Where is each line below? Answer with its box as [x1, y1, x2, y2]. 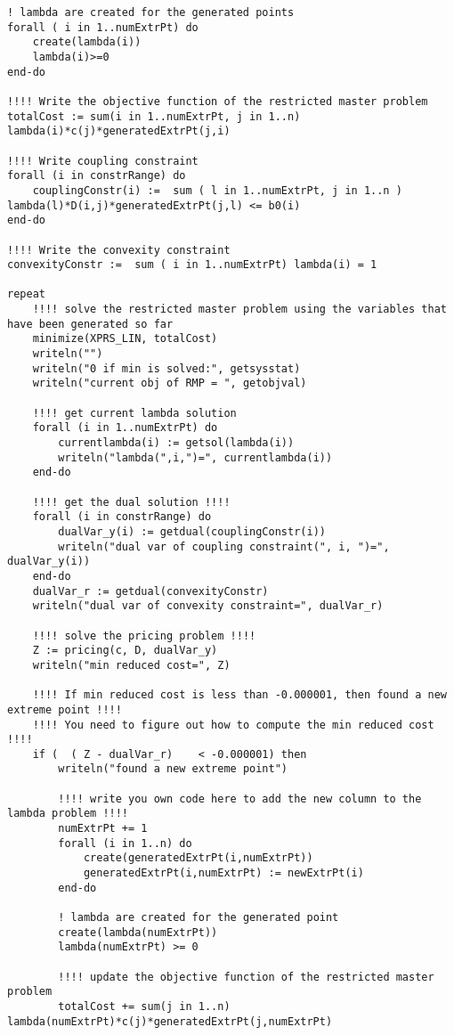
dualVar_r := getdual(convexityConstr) [32, 584, 269, 598]
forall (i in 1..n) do [58, 836, 192, 850]
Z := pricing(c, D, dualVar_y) [32, 644, 218, 657]
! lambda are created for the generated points [7, 6, 295, 19]
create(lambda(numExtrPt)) [58, 925, 218, 939]
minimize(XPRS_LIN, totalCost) [32, 332, 218, 346]
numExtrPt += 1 [58, 822, 148, 835]
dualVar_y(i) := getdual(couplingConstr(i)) [58, 525, 326, 538]
